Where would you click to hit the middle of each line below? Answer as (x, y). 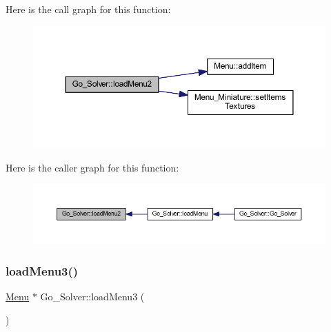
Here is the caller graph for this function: (92, 167)
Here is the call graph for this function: (88, 9)
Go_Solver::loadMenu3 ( (92, 297)
